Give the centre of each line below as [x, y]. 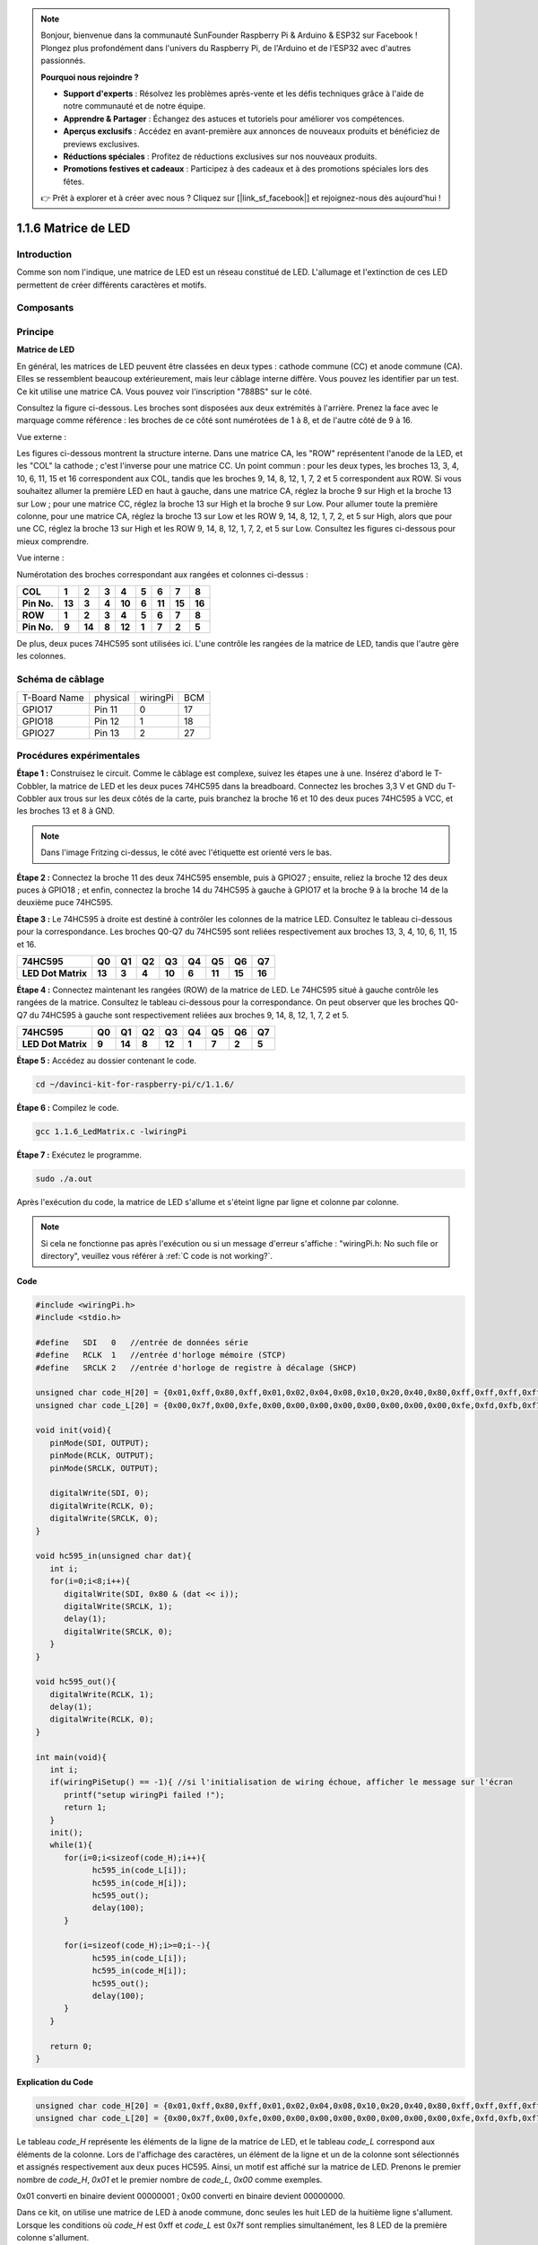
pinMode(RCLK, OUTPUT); [102, 1456]
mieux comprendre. [53, 541]
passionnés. [63, 61]
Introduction [44, 254]
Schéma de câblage [61, 680]
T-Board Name [53, 698]
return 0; [71, 2046]
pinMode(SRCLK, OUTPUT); [104, 1468]
